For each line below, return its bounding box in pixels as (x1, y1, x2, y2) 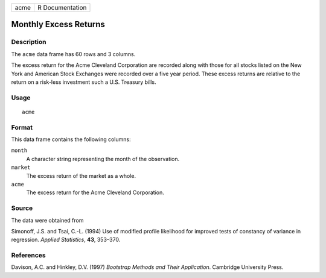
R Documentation (37, 4, 87, 11)
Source (11, 204, 33, 212)
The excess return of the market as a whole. (26, 172, 136, 179)
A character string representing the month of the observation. (26, 155, 180, 162)
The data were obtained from (11, 216, 84, 224)
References (11, 251, 46, 259)
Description (11, 38, 46, 46)
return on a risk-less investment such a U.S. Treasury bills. (11, 78, 156, 86)
